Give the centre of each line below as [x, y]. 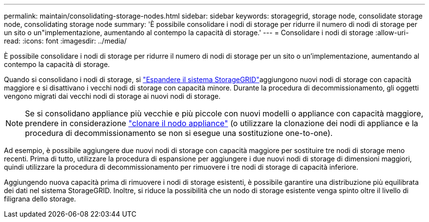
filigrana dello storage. [40, 199]
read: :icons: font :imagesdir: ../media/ [65, 41]
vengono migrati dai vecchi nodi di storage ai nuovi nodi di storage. [112, 96]
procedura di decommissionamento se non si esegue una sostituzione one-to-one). [179, 133]
